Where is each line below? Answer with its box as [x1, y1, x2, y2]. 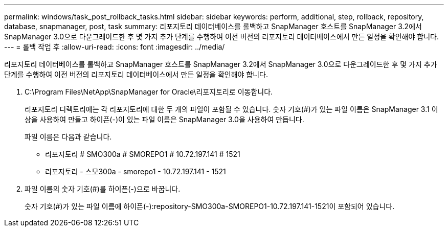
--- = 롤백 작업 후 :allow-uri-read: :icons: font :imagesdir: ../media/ [4, 42, 225, 51]
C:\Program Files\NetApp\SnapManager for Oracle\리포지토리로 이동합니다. [25, 87, 273, 96]
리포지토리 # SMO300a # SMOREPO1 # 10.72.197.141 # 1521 [45, 150, 240, 158]
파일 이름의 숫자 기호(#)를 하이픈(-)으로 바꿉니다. [25, 184, 181, 193]
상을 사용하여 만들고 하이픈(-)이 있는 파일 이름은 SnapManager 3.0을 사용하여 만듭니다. [25, 115, 304, 124]
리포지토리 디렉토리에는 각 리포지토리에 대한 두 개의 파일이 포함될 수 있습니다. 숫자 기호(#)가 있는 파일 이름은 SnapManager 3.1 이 [25, 105, 438, 113]
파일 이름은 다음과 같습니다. [25, 132, 112, 141]
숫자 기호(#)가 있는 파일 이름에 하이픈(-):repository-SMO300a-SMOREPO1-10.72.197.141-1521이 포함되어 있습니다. [25, 202, 395, 211]
